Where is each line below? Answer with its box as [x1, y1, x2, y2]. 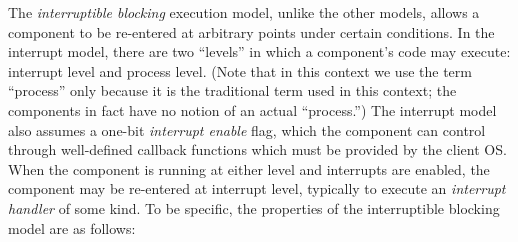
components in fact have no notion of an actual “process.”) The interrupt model [8, 99, 497, 120]
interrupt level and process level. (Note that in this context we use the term [8, 60, 472, 81]
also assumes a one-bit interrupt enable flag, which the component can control [8, 119, 486, 140]
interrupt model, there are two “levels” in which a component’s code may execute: [8, 41, 511, 62]
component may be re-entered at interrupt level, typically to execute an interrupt [8, 178, 506, 199]
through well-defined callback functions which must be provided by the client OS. [8, 139, 507, 160]
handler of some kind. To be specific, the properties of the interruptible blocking [8, 197, 500, 218]
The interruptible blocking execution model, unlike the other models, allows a [8, 2, 480, 22]
